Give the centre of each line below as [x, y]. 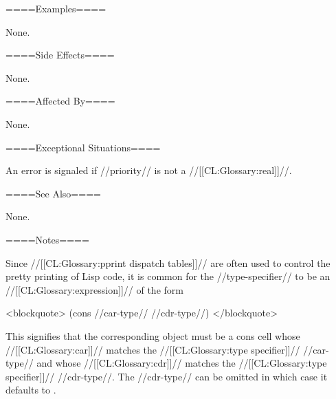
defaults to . [31, 390]
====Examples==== [56, 8]
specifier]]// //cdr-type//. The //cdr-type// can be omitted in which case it [167, 376]
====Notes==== [47, 239]
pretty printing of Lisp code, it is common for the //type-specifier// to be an [168, 276]
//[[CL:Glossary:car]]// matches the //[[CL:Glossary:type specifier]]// [153, 349]
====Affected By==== [60, 101]
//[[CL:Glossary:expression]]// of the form [94, 289]
